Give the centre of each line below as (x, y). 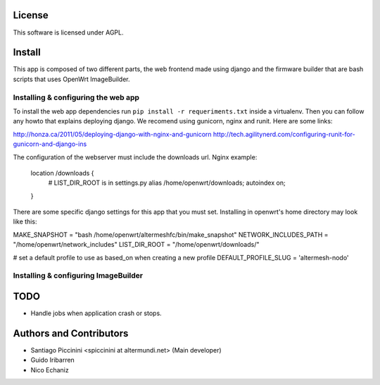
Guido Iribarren (53, 360)
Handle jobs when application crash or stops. (96, 313)
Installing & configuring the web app (76, 97)
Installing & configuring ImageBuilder (78, 276)
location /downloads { (62, 173)
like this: (25, 221)
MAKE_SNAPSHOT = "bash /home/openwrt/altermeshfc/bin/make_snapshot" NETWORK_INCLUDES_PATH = (171, 234)
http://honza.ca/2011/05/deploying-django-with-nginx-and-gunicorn (112, 134)
